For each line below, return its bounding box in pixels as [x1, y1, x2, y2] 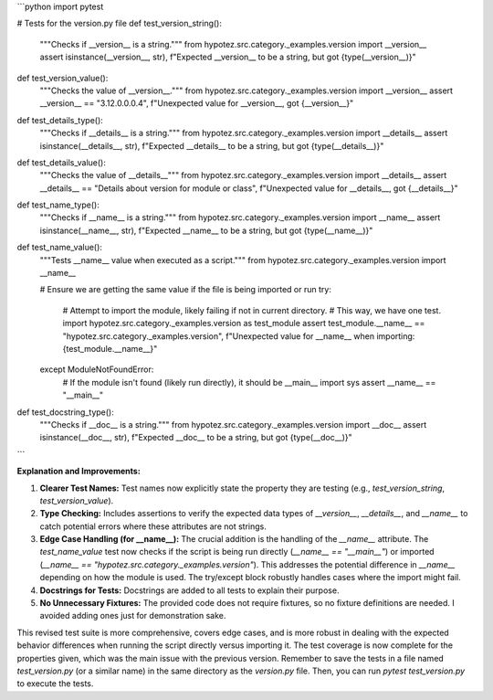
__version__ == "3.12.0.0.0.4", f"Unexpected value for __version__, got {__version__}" [39, 98, 354, 109]
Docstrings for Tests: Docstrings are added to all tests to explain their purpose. [39, 585, 340, 596]
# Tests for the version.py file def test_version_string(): [16, 18, 223, 29]
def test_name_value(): [16, 242, 102, 253]
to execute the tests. [16, 678, 94, 689]
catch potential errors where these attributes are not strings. [39, 521, 267, 532]
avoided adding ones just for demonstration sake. [39, 610, 226, 621]
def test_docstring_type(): [16, 407, 114, 418]
